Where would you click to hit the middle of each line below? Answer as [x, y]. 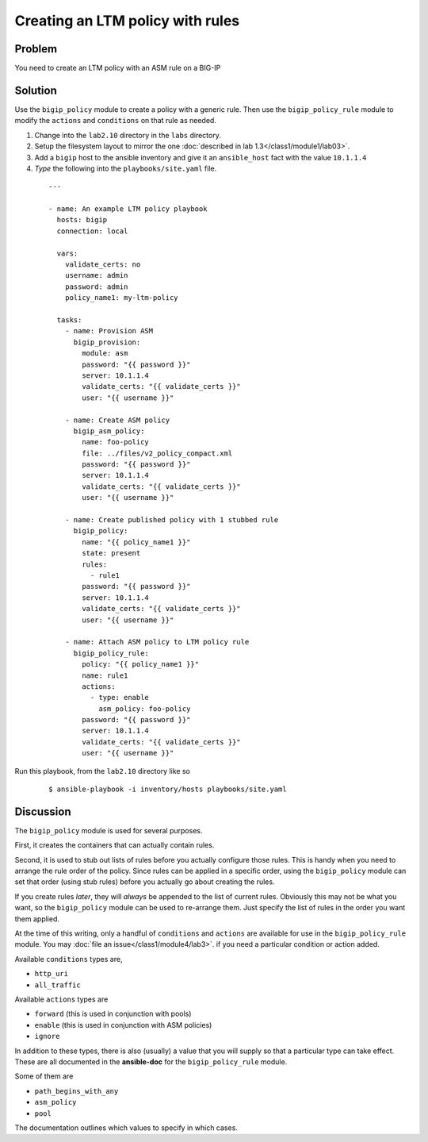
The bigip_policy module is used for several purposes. [109, 830]
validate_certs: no [103, 265]
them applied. [37, 919]
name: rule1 [105, 675]
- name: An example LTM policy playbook [128, 209]
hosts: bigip [82, 220]
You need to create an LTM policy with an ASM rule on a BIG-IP [118, 68]
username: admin [96, 275]
